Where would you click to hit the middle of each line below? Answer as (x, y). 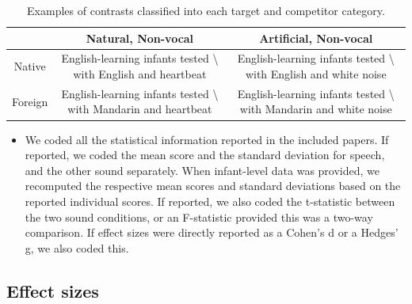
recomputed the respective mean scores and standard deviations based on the (213, 186)
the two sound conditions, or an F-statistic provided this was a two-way (199, 217)
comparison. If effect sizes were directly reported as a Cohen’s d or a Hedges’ (212, 232)
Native (30, 66)
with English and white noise (316, 74)
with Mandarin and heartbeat (140, 109)
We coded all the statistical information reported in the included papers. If (207, 139)
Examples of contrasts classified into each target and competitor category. (206, 10)
